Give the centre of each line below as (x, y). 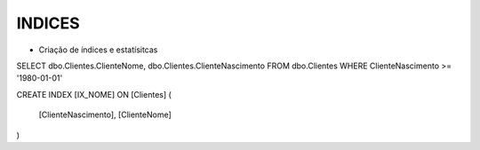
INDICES (48, 23)
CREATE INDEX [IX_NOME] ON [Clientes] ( (94, 94)
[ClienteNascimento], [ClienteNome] (105, 114)
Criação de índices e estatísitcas (98, 50)
